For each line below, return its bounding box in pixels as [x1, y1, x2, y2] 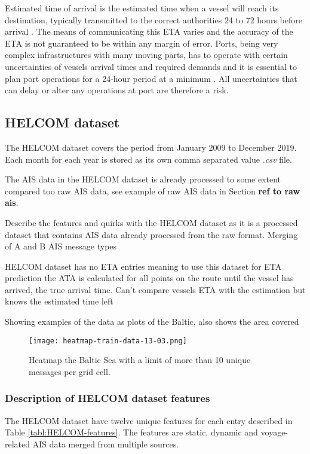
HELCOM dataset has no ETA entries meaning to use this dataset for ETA [5, 260, 282, 272]
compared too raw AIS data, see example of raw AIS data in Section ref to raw [5, 184, 300, 197]
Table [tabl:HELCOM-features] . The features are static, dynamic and [5, 426, 258, 438]
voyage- [260, 426, 288, 438]
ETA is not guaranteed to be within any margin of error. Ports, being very [5, 36, 278, 49]
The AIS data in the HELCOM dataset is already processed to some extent [5, 173, 281, 185]
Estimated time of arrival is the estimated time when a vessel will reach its [5, 2, 279, 14]
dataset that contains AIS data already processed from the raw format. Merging [5, 228, 298, 240]
